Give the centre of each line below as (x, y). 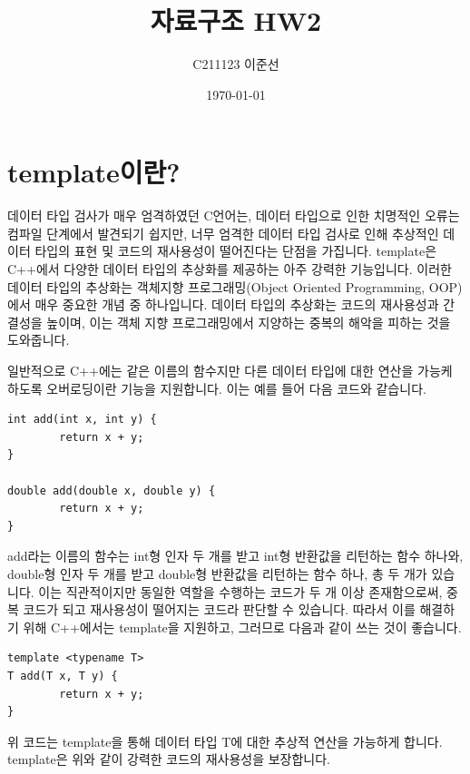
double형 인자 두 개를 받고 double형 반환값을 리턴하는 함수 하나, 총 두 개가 (217, 573)
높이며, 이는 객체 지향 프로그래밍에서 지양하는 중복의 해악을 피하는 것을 (249, 322)
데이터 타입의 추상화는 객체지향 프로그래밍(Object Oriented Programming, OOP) (235, 286)
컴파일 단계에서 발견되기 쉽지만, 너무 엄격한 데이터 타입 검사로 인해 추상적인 (223, 233)
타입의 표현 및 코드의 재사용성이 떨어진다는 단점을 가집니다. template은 (236, 251)
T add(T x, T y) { (63, 676)
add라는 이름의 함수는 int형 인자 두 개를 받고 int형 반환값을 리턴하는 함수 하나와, (235, 556)
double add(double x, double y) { (112, 490)
